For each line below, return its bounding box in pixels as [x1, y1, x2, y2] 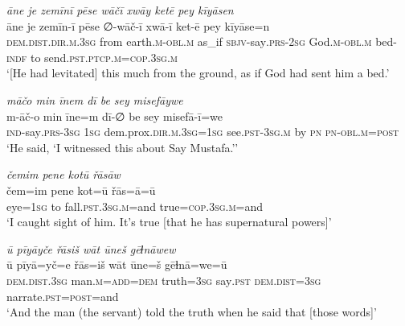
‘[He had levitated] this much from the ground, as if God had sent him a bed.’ [6, 64, 390, 81]
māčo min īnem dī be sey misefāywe [6, 91, 183, 108]
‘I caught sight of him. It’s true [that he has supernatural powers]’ [6, 213, 332, 230]
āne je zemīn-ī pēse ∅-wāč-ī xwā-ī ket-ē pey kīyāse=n [6, 17, 270, 34]
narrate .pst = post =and [6, 287, 119, 304]
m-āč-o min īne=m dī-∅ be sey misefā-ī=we [6, 107, 223, 124]
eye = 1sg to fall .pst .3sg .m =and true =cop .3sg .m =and [6, 197, 264, 214]
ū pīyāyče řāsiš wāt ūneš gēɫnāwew [6, 240, 176, 257]
